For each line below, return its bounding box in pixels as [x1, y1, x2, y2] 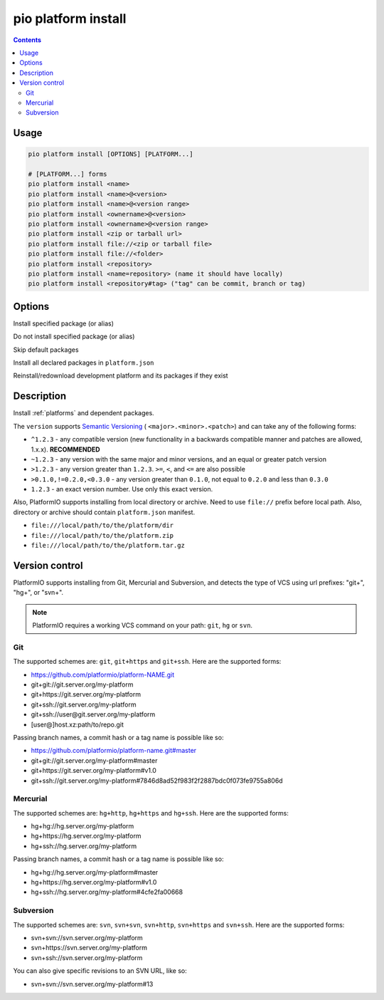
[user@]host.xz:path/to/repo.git [31, 720, 124, 729]
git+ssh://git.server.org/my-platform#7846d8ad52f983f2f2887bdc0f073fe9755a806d [31, 776, 284, 785]
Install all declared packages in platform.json [13, 358, 154, 367]
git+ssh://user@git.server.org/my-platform [31, 710, 156, 719]
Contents [13, 36, 42, 44]
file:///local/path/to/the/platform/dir [31, 521, 174, 530]
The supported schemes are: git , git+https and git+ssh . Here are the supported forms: [13, 657, 282, 666]
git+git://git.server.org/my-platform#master [31, 756, 158, 765]
